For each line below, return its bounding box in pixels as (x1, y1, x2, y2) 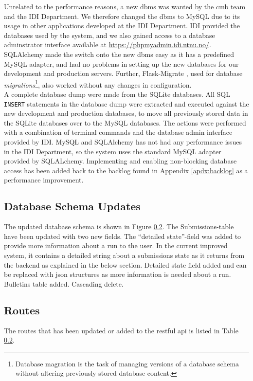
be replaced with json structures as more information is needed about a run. (4, 269, 231, 279)
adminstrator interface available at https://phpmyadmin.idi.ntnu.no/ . (4, 39, 211, 50)
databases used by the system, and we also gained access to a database (4, 30, 215, 40)
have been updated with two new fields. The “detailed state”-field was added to (4, 231, 241, 241)
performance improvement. (4, 175, 84, 185)
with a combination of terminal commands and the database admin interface (4, 127, 233, 137)
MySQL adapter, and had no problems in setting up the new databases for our (4, 58, 239, 69)
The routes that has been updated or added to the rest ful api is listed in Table (4, 325, 238, 335)
